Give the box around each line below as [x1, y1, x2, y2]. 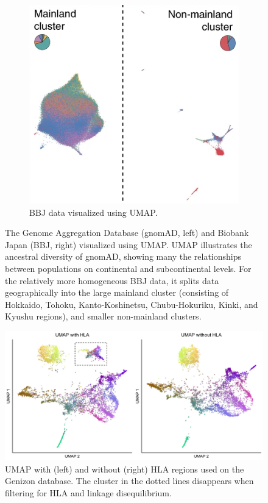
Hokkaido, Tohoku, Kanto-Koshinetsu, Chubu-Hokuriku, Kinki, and [5, 298, 258, 310]
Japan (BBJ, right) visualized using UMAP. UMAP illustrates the [5, 238, 252, 251]
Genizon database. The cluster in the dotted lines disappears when [5, 474, 254, 487]
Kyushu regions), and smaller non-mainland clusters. [5, 310, 202, 323]
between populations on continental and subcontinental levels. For [5, 262, 252, 274]
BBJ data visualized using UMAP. [29, 205, 158, 218]
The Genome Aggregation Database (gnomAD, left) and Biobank [5, 226, 249, 239]
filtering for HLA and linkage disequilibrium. [5, 486, 172, 499]
